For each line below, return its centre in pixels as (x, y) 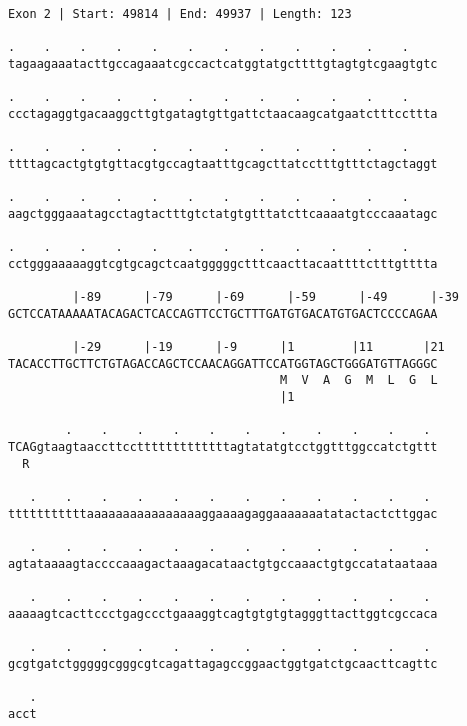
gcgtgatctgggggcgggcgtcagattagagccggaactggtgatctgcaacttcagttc (223, 663)
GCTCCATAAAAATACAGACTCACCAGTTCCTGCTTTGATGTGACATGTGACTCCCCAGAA (223, 313)
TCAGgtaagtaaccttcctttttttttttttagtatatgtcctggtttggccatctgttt (223, 447)
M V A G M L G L (359, 380)
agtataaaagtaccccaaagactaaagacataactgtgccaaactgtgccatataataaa (223, 563)
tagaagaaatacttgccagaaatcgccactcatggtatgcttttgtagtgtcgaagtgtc (223, 63)
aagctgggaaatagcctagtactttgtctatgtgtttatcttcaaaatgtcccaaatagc (223, 213)
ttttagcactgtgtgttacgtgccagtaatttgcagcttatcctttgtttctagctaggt (223, 163)
